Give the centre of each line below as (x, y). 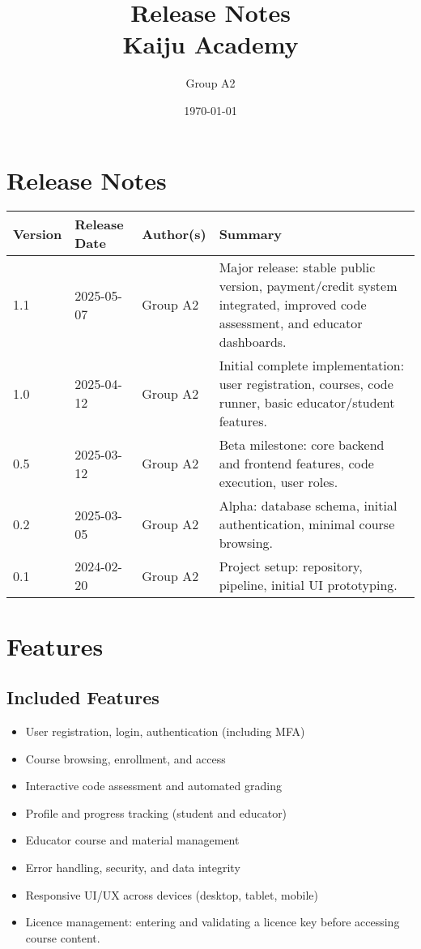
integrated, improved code (293, 305)
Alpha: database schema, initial (308, 506)
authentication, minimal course (307, 524)
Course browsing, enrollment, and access (125, 758)
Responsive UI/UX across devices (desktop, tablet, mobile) (172, 894)
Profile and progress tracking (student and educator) (156, 812)
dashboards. (253, 342)
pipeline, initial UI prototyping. (308, 585)
